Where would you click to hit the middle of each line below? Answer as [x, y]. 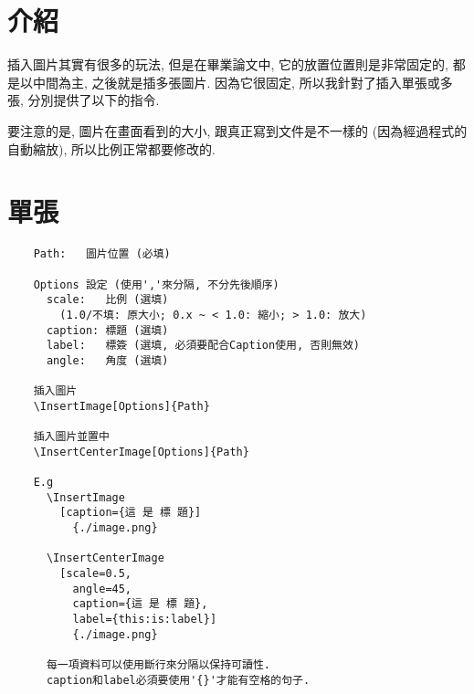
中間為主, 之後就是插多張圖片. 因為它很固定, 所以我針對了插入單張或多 [242, 82]
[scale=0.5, [96, 573]
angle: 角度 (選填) [107, 360]
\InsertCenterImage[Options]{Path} [141, 452]
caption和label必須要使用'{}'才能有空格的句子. [178, 680]
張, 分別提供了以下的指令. [84, 100]
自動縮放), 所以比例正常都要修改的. [111, 148]
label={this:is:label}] [145, 619]
